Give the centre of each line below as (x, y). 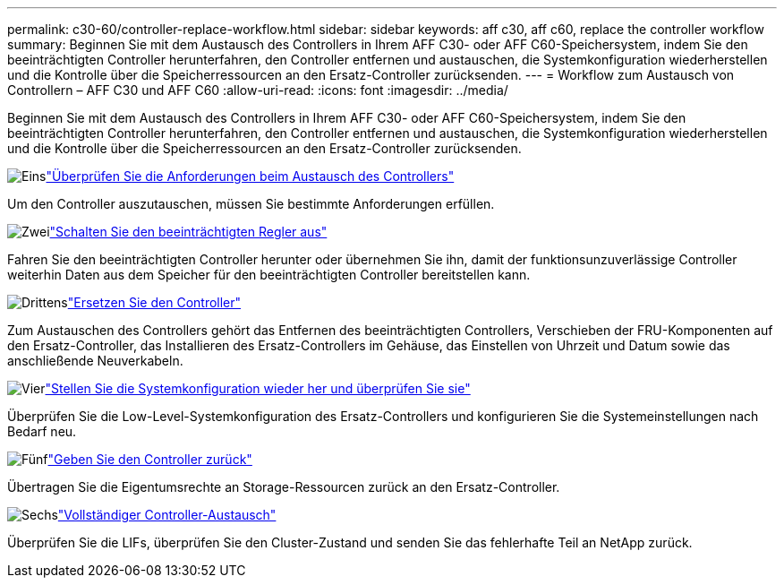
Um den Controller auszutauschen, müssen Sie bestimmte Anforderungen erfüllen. (251, 204)
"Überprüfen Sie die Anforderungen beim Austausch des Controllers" (250, 176)
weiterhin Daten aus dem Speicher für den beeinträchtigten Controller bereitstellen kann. (269, 275)
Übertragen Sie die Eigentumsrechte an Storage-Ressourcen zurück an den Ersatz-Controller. (284, 487)
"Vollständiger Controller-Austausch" (167, 515)
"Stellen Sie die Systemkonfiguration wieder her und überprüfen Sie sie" (258, 388)
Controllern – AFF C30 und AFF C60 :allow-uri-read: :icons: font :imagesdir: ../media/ (258, 90)
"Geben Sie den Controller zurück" (150, 459)
